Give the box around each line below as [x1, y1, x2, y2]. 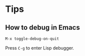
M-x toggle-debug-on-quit [5, 36, 59, 41]
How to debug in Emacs [5, 23, 80, 32]
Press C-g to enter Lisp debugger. [5, 45, 74, 51]
